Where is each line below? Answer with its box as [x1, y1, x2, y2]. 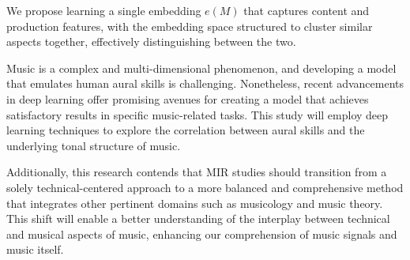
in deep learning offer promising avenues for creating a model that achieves [6, 90, 369, 107]
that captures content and [243, 2, 370, 18]
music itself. [6, 241, 64, 258]
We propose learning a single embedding [6, 2, 201, 18]
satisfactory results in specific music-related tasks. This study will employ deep [6, 106, 389, 122]
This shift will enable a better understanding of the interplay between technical [6, 210, 390, 227]
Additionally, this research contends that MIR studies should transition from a [6, 164, 387, 180]
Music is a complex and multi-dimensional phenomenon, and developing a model [6, 59, 397, 76]
